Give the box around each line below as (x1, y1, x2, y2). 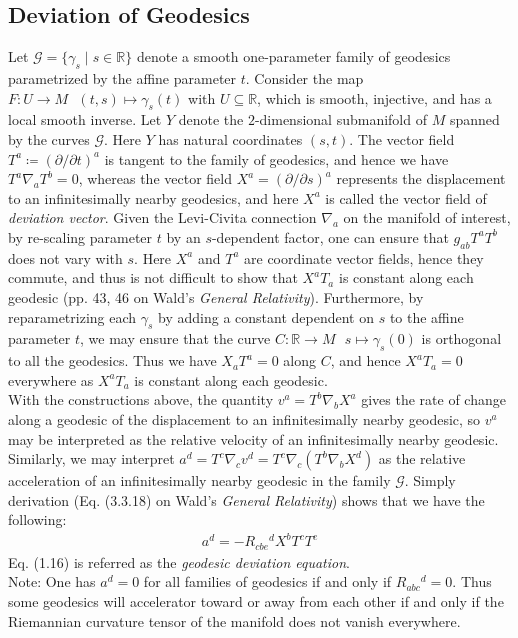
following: (8, 509, 67, 530)
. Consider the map (245, 68, 364, 88)
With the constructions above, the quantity (8, 389, 274, 410)
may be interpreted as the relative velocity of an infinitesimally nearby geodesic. (8, 428, 499, 449)
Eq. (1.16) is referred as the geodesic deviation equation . (8, 551, 350, 572)
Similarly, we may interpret (8, 448, 175, 469)
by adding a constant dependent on (158, 306, 374, 327)
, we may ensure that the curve (80, 328, 271, 349)
